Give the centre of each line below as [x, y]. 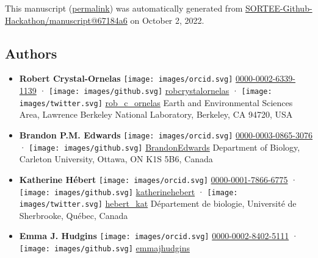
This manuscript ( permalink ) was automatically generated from [124, 8]
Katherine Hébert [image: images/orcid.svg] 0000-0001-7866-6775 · [158, 179]
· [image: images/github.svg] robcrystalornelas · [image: [156, 91]
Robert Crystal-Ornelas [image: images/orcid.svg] [126, 78]
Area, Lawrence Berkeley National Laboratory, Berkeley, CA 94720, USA [156, 114]
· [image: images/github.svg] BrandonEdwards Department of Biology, [160, 147]
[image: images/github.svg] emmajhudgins [104, 248]
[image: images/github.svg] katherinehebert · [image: [128, 191]
